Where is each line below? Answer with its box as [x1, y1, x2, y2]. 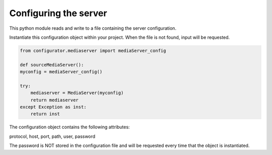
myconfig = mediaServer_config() [20, 69, 103, 75]
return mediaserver [30, 97, 79, 103]
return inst [30, 111, 60, 117]
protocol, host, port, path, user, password [9, 133, 96, 139]
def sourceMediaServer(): [20, 62, 84, 67]
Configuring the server [9, 8, 107, 19]
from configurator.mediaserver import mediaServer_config [20, 48, 166, 53]
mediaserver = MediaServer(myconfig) [30, 90, 124, 96]
